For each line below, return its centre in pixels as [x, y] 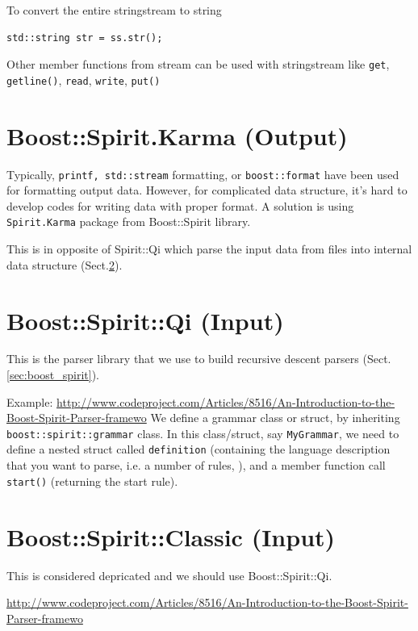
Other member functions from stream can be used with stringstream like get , [198, 64]
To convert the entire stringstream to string [114, 10]
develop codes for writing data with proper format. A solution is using [180, 205]
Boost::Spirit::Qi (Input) [145, 320]
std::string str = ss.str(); [85, 38]
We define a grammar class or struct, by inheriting [275, 418]
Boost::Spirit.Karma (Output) [177, 135]
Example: [30, 401]
